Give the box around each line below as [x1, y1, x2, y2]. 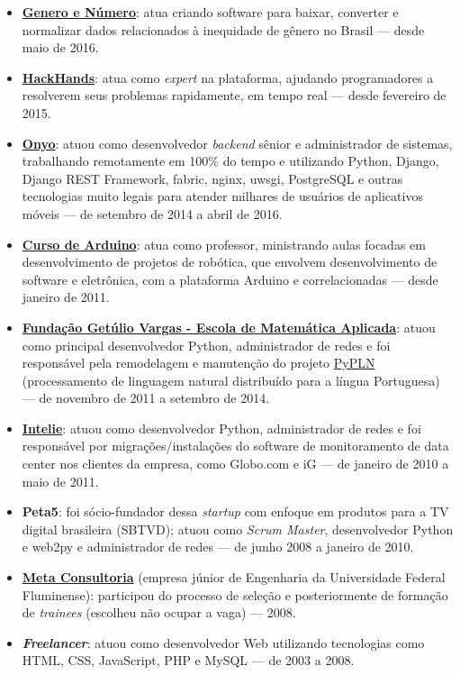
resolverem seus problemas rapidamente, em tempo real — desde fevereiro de [22, 86, 446, 105]
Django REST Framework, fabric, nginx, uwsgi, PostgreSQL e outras [22, 169, 403, 187]
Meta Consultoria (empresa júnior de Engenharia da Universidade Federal [22, 568, 446, 587]
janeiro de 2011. [22, 287, 110, 306]
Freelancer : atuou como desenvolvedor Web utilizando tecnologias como [22, 633, 425, 652]
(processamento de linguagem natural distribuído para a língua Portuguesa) [22, 370, 440, 389]
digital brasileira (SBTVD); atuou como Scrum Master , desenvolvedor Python [22, 519, 454, 538]
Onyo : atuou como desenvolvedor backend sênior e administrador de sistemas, [22, 133, 453, 152]
